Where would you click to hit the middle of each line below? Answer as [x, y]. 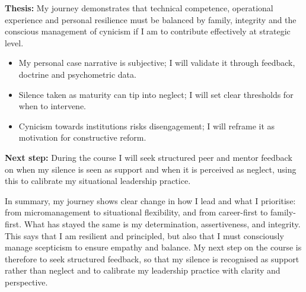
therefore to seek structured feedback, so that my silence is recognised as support [152, 258]
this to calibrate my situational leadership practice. [98, 181]
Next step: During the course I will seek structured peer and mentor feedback [149, 157]
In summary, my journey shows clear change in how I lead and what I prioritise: [150, 200]
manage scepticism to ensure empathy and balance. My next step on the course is [153, 247]
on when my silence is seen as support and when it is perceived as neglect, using [151, 169]
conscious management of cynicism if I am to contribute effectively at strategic [148, 31]
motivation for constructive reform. [82, 137]
